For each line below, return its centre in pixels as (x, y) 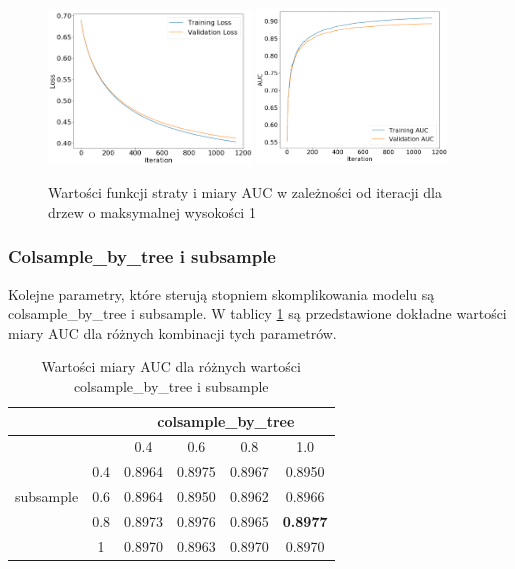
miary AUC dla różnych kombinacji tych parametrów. (172, 332)
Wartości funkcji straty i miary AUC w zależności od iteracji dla (245, 192)
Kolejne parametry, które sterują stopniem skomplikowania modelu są (221, 293)
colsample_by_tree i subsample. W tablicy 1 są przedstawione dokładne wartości (257, 313)
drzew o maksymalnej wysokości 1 (152, 211)
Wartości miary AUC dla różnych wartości (171, 366)
